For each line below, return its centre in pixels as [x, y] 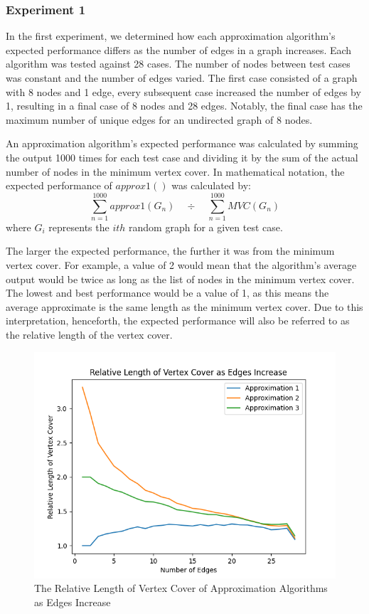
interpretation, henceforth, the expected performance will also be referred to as [178, 321]
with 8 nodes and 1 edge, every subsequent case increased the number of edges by [183, 91]
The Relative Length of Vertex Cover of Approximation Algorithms [181, 588]
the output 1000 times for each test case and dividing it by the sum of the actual [182, 157]
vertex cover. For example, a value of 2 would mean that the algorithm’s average [181, 265]
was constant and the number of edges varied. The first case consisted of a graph [182, 78]
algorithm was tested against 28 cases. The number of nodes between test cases [178, 64]
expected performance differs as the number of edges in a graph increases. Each [179, 49]
